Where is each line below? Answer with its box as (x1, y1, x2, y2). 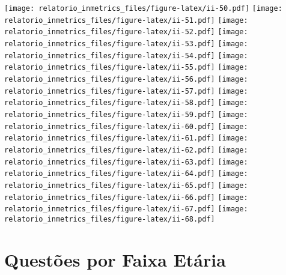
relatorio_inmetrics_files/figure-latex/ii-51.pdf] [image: (4, 16, 248, 25)
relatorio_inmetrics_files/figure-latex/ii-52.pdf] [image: (4, 28, 248, 37)
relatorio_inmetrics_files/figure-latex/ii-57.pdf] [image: (4, 86, 248, 95)
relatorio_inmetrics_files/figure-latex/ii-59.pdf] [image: (4, 110, 248, 119)
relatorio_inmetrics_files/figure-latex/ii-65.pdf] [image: (4, 181, 248, 190)
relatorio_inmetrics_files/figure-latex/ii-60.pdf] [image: (4, 122, 248, 131)
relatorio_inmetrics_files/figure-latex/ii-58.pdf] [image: (4, 98, 248, 107)
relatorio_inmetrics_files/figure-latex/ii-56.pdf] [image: (4, 74, 248, 83)
